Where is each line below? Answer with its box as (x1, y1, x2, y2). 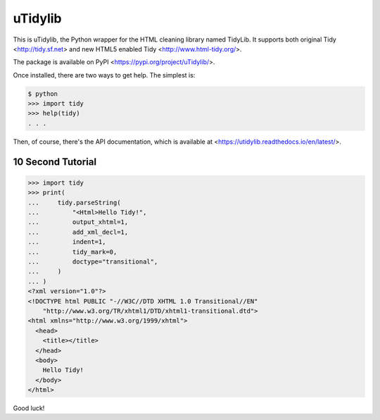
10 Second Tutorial (13, 156, 97, 168)
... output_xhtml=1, (27, 218, 129, 226)
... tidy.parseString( (27, 198, 121, 206)
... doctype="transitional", (27, 257, 158, 266)
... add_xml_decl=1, (27, 228, 129, 236)
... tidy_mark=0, (27, 247, 118, 256)
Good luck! (13, 404, 45, 412)
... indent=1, (27, 238, 106, 246)
